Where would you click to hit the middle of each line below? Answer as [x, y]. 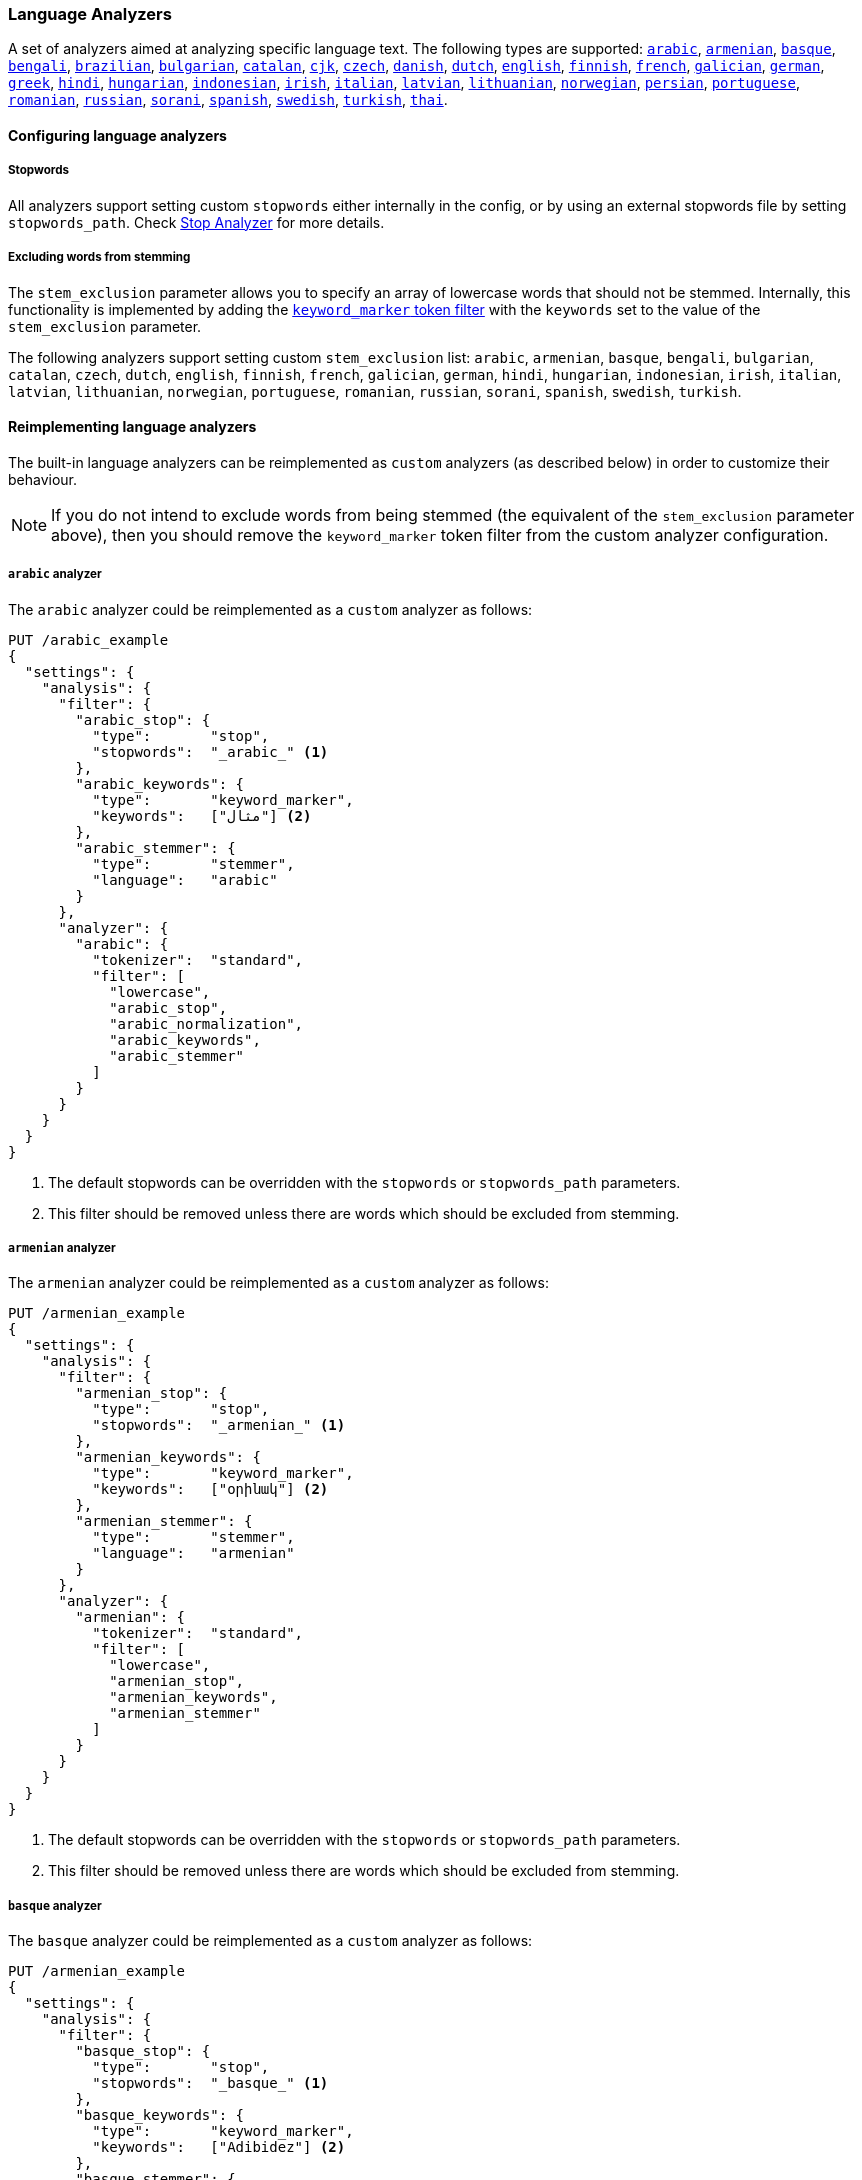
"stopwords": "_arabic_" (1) [210, 751]
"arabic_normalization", [206, 1023]
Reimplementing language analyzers [132, 427]
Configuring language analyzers [117, 135]
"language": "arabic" [185, 879]
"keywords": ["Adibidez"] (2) [219, 2147]
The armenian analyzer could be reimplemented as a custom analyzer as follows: [278, 1283]
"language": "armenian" [193, 1553]
